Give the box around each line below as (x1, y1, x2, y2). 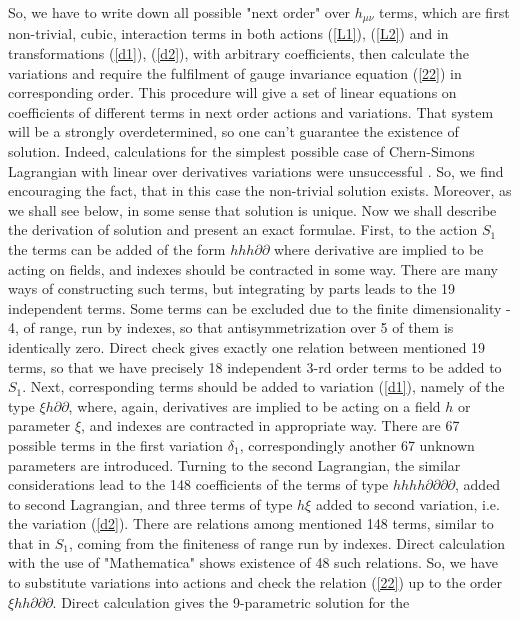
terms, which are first (379, 2, 510, 22)
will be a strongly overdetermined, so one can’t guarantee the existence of (8, 121, 459, 142)
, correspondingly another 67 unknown (239, 434, 475, 455)
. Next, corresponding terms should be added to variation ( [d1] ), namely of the (22, 376, 505, 397)
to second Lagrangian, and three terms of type (8, 493, 293, 514)
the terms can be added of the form (8, 238, 226, 259)
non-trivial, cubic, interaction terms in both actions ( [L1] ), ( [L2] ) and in (8, 23, 449, 44)
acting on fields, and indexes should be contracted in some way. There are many (8, 258, 499, 279)
